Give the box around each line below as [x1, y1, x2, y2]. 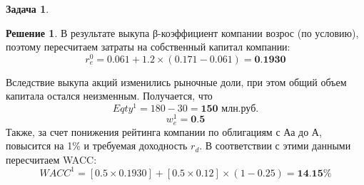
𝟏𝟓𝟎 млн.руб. [201, 104, 259, 115]
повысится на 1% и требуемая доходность [6, 138, 188, 153]
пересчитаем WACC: [6, 152, 97, 166]
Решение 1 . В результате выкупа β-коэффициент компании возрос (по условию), [6, 25, 359, 40]
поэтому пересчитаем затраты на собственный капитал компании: [6, 39, 290, 54]
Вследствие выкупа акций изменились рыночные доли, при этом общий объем [6, 74, 347, 89]
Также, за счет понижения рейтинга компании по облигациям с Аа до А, [6, 124, 322, 139]
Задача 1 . [6, 1, 49, 16]
